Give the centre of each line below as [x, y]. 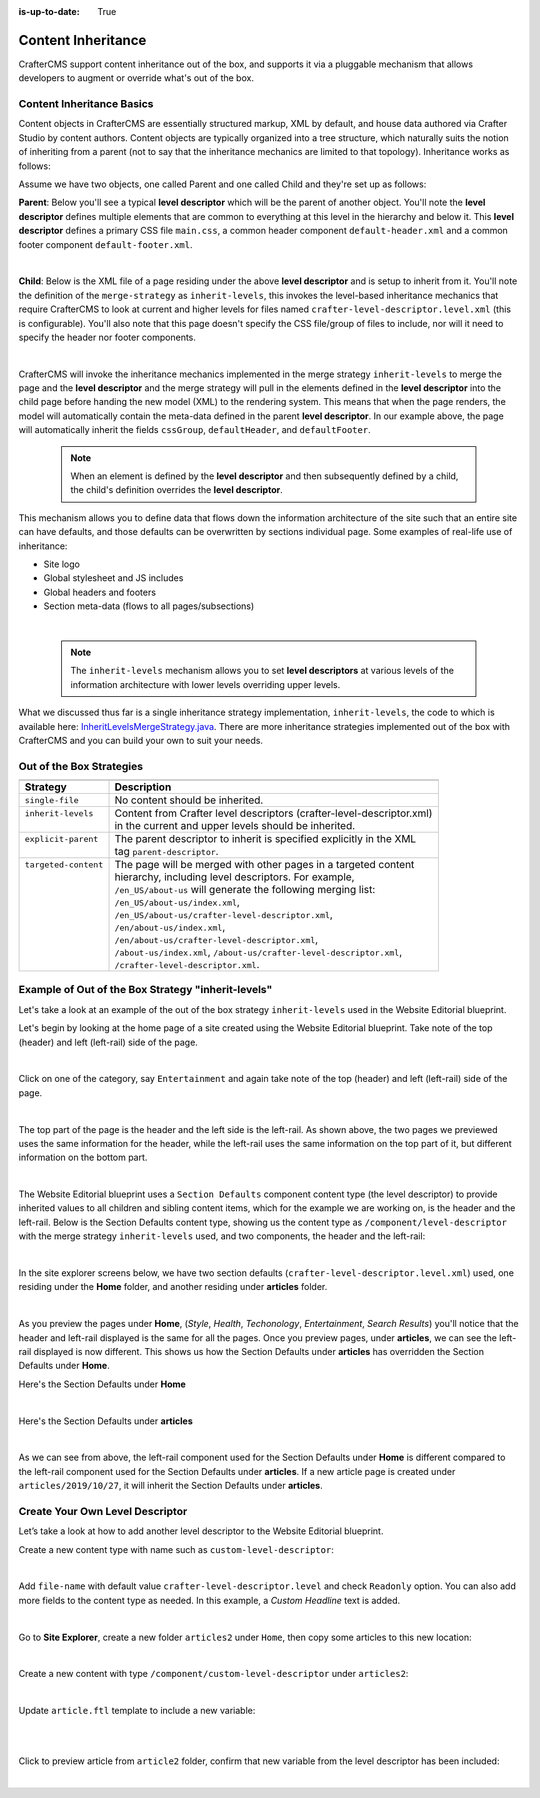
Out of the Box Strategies [81, 766]
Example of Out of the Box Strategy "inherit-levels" [145, 990]
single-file [51, 800]
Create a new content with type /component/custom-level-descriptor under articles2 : [213, 1674]
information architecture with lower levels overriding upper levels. [205, 684]
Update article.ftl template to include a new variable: [137, 1711]
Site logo [61, 564]
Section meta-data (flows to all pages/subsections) [149, 606]
